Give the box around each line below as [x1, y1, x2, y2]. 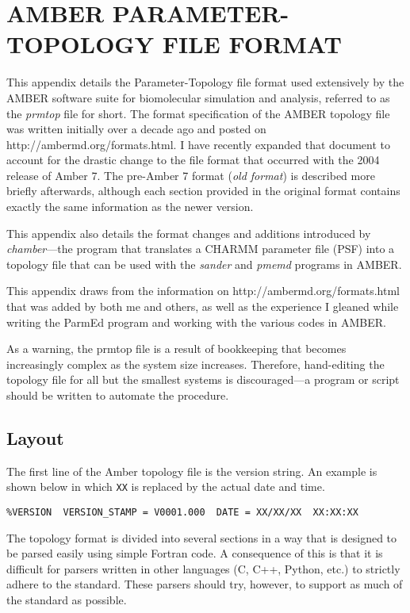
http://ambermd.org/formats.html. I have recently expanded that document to [6, 136, 391, 152]
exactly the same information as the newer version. [6, 198, 254, 215]
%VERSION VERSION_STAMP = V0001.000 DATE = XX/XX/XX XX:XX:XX [6, 507, 358, 519]
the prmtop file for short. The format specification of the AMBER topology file [6, 105, 390, 121]
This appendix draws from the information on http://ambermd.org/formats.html [6, 282, 400, 299]
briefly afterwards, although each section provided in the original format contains [6, 182, 400, 199]
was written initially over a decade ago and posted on [6, 121, 266, 137]
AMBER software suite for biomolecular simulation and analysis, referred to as [6, 89, 390, 105]
